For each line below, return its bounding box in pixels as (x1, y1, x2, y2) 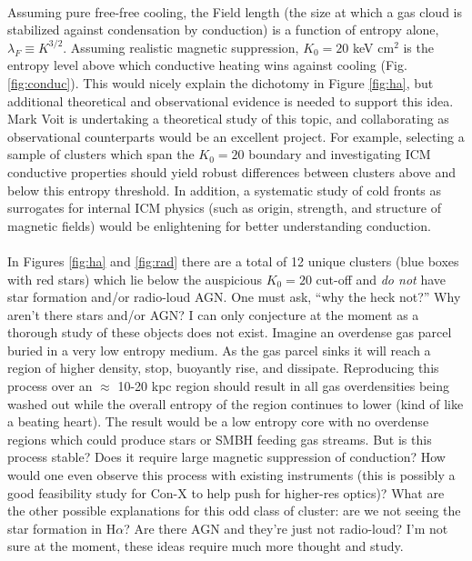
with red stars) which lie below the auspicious (7, 269, 262, 288)
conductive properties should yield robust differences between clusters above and (7, 162, 456, 181)
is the (403, 37, 434, 56)
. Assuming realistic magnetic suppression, (63, 37, 299, 56)
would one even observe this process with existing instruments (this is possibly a (7, 466, 456, 485)
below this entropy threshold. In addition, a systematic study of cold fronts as (7, 180, 442, 199)
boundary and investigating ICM (248, 145, 431, 164)
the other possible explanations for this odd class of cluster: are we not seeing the (7, 501, 461, 520)
